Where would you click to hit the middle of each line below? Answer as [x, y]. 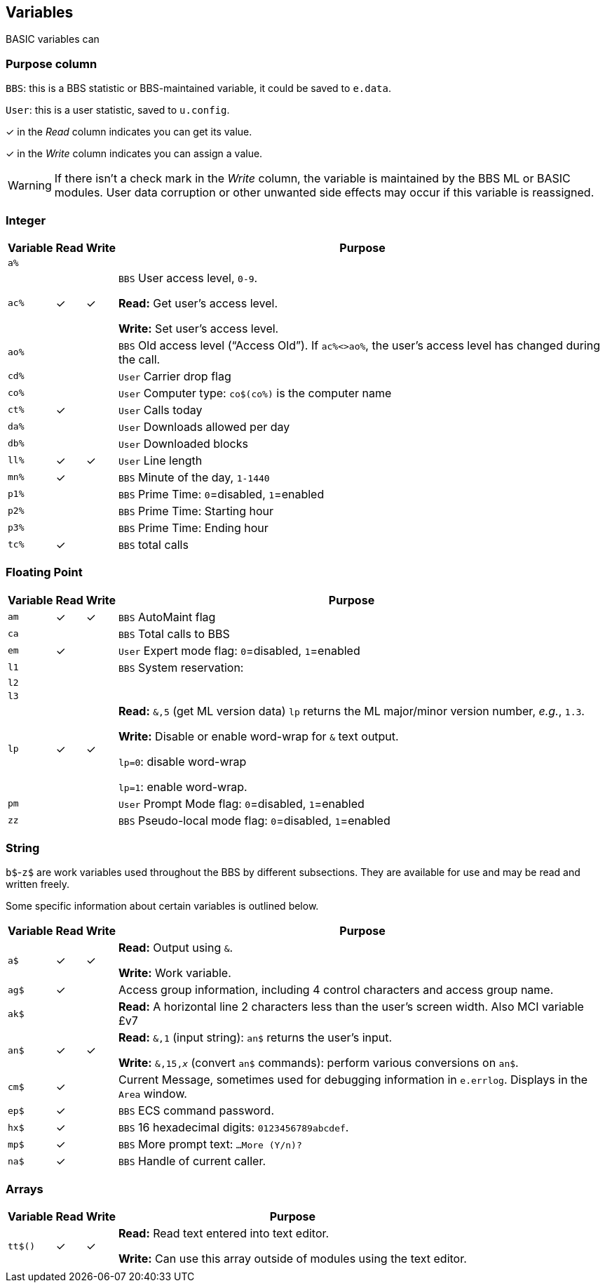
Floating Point [44, 572]
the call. [140, 359]
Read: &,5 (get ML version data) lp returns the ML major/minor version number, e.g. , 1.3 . [352, 711]
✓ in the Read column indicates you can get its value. [129, 132]
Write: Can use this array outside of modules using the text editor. [293, 1259]
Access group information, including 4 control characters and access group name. [336, 990]
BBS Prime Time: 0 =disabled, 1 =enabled [222, 494]
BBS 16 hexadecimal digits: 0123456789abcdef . [234, 1128]
